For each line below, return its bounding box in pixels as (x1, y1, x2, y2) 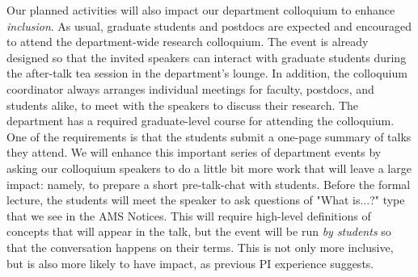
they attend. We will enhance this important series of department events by (6, 144, 382, 161)
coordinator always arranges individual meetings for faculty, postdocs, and (6, 80, 374, 97)
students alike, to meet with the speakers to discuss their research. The (6, 96, 359, 113)
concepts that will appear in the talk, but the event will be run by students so (6, 223, 391, 240)
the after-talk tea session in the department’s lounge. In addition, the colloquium (6, 65, 407, 82)
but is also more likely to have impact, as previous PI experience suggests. (6, 254, 374, 271)
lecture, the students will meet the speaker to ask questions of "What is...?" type (6, 191, 405, 208)
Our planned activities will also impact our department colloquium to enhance (6, 2, 395, 18)
